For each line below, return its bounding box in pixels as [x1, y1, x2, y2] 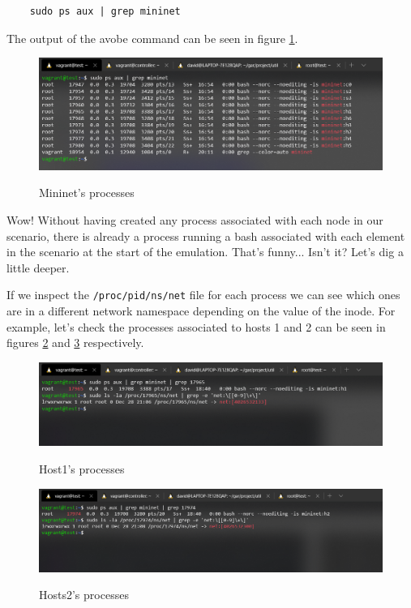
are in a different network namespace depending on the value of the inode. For [6, 302, 396, 319]
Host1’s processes [39, 460, 125, 477]
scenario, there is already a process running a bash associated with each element [6, 227, 405, 244]
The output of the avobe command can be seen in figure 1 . [6, 29, 298, 46]
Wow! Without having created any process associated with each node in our [6, 212, 383, 229]
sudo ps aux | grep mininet [29, 6, 181, 17]
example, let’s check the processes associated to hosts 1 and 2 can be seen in [6, 318, 386, 335]
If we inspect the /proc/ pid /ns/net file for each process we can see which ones [6, 286, 400, 303]
